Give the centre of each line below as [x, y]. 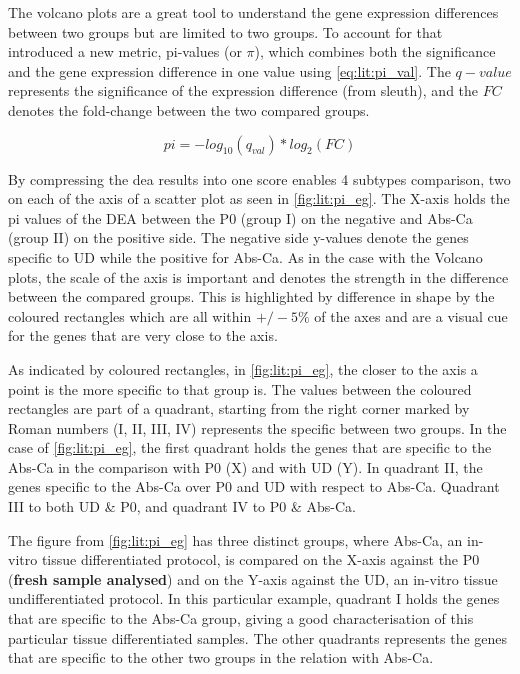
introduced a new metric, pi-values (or [125, 51]
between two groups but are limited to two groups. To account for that [225, 31]
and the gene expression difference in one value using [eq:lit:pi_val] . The [229, 70]
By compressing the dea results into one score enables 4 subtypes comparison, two [259, 178]
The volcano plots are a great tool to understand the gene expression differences [253, 12]
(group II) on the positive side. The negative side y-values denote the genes [238, 237]
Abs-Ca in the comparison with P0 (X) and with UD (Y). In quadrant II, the [245, 466]
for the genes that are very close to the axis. [143, 335]
